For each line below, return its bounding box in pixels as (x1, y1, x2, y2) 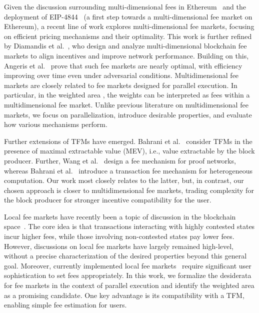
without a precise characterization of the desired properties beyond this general (4, 250, 247, 261)
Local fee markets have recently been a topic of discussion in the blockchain (4, 211, 236, 221)
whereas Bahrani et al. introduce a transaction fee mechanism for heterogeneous (4, 165, 252, 175)
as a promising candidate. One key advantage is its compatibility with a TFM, (4, 289, 244, 300)
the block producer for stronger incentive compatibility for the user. (4, 194, 211, 205)
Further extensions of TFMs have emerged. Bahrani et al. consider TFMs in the (4, 135, 252, 146)
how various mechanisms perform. (4, 119, 107, 129)
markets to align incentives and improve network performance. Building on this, (4, 50, 249, 60)
